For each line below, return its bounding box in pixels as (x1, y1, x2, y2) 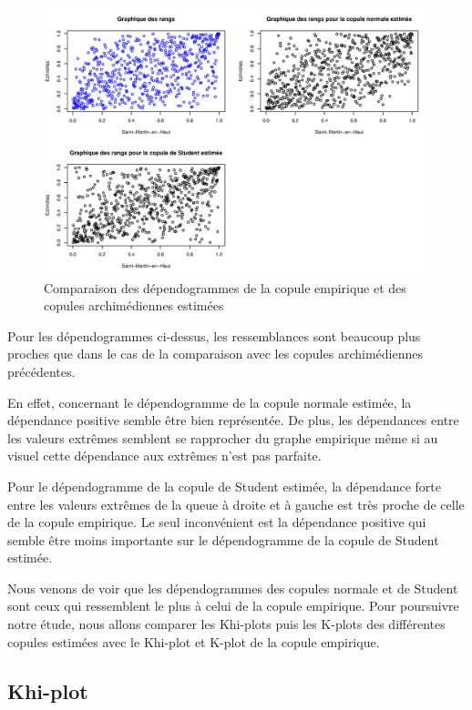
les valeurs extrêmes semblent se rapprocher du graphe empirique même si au (7, 428, 438, 447)
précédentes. (7, 361, 76, 380)
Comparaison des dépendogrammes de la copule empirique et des (44, 278, 406, 297)
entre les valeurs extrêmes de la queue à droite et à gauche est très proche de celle (7, 494, 465, 513)
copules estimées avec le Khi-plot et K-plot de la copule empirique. (7, 632, 380, 651)
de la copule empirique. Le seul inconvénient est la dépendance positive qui (7, 512, 426, 532)
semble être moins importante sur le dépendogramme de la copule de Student (7, 530, 439, 549)
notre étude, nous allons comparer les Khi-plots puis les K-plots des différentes (7, 614, 446, 634)
